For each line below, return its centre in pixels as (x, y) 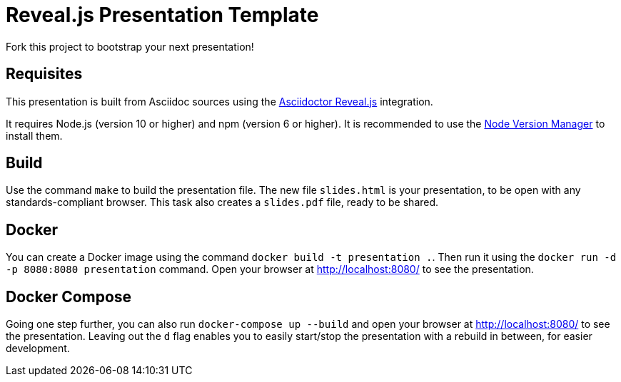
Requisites (44, 74)
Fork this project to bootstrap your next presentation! (130, 46)
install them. (34, 135)
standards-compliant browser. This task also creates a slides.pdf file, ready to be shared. (222, 202)
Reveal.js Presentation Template (162, 15)
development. (38, 349)
